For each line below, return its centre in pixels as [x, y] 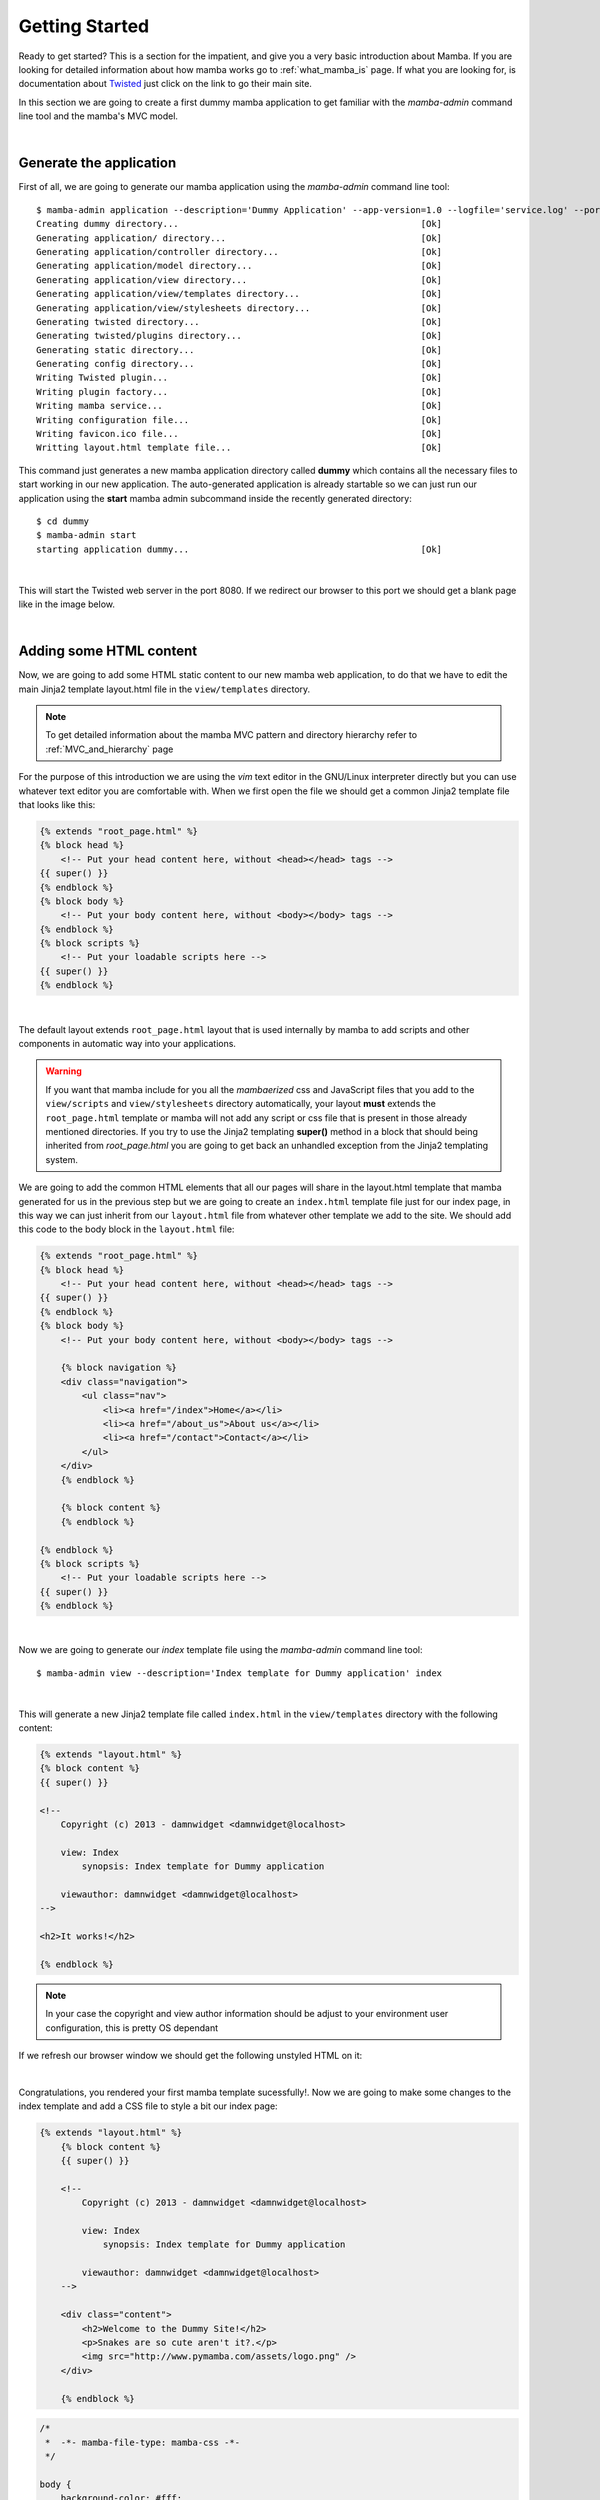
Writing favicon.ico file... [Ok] [239, 434]
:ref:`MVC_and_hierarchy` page [109, 749]
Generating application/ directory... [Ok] [239, 238]
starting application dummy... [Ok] [239, 549]
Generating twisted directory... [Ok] [239, 321]
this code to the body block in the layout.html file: [126, 1229]
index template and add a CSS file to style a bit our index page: [148, 2106]
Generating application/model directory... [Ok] [239, 266]
